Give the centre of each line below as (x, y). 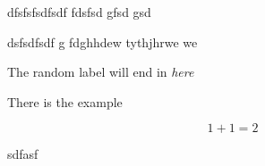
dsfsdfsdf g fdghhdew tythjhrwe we (103, 41)
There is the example (65, 101)
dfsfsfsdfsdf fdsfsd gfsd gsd (79, 12)
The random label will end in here (101, 72)
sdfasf (23, 154)
